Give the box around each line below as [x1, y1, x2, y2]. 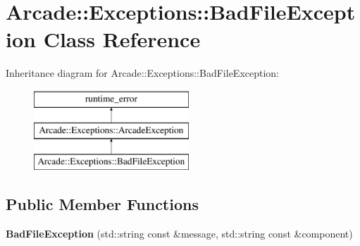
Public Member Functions [6, 193, 199, 215]
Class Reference [43, 25, 201, 54]
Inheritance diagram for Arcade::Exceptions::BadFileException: [6, 66, 280, 80]
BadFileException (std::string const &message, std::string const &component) [6, 226, 353, 241]
